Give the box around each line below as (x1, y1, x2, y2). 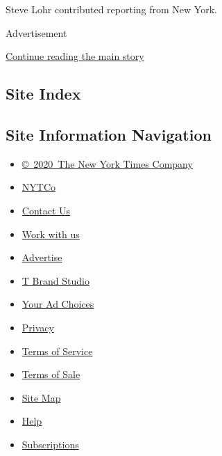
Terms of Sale (22, 367, 80, 382)
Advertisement (6, 25, 67, 40)
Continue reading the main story (6, 49, 144, 63)
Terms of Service (22, 343, 93, 358)
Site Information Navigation (6, 123, 212, 145)
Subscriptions (22, 437, 79, 451)
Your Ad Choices (22, 297, 94, 311)
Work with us (22, 226, 80, 241)
